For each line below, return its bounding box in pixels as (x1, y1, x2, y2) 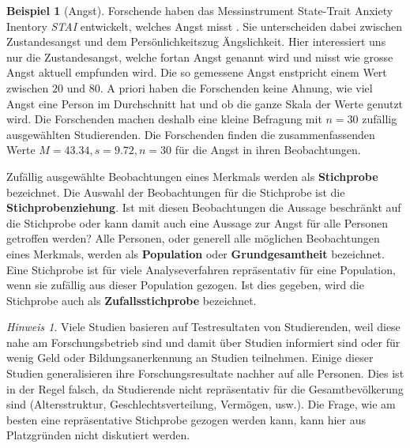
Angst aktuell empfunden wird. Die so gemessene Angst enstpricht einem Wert (6, 64, 387, 81)
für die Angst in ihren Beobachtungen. (175, 141, 361, 158)
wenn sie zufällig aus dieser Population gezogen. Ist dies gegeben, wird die (6, 277, 364, 293)
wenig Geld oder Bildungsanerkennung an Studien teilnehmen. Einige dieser (6, 349, 374, 366)
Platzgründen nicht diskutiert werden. (6, 427, 190, 443)
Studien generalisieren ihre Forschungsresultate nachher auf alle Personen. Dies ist (6, 365, 404, 382)
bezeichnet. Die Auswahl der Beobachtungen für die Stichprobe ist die (6, 183, 345, 200)
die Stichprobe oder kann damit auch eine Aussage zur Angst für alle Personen (6, 214, 388, 231)
